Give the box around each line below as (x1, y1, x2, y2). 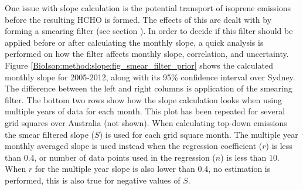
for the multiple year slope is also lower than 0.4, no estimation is (35, 162, 271, 175)
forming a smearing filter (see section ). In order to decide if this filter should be (5, 25, 293, 37)
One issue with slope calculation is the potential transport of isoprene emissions (5, 2, 291, 13)
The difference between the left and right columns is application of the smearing (5, 82, 292, 94)
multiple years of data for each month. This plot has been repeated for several (5, 105, 285, 117)
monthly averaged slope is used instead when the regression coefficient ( (5, 140, 263, 152)
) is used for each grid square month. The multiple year (99, 128, 298, 140)
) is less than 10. (220, 151, 280, 163)
